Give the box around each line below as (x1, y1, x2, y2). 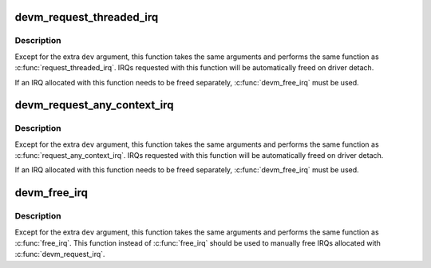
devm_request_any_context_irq (14, 98, 174, 112)
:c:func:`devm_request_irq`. (14, 250, 105, 259)
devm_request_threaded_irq (14, 10, 159, 24)
